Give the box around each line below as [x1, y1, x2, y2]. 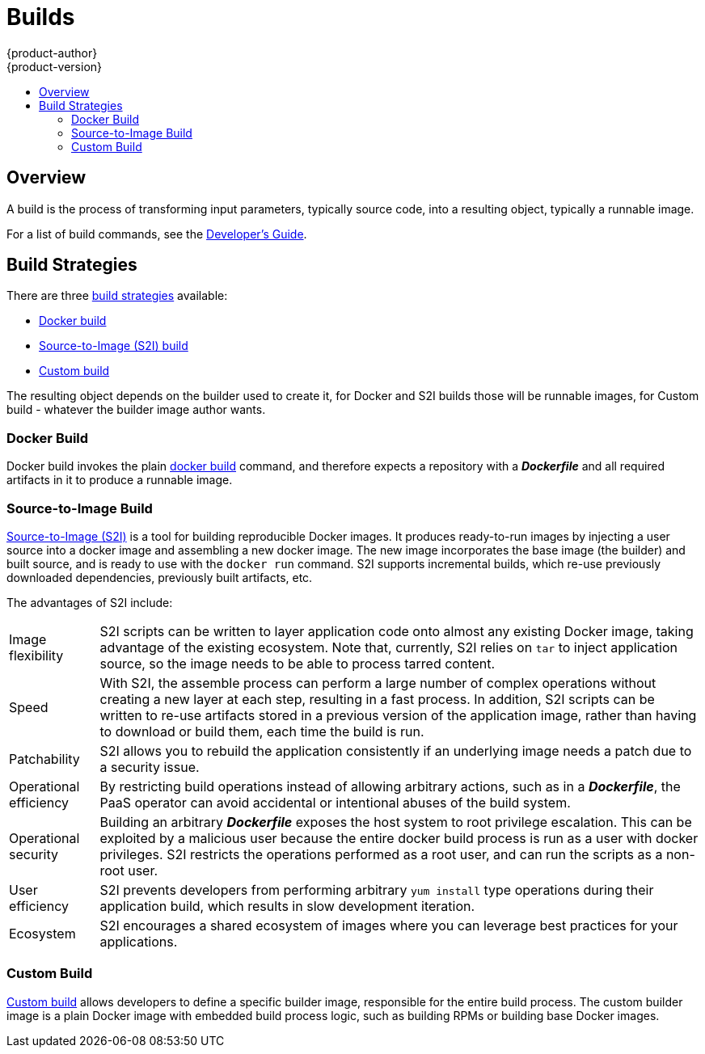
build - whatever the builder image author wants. [6, 403, 266, 417]
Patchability [9, 750, 80, 767]
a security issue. [99, 758, 200, 775]
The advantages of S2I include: [6, 595, 173, 609]
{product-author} [6, 45, 98, 60]
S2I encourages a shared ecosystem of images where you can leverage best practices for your [99, 917, 678, 934]
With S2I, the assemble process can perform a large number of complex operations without [99, 674, 656, 691]
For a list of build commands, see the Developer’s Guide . [6, 226, 307, 241]
